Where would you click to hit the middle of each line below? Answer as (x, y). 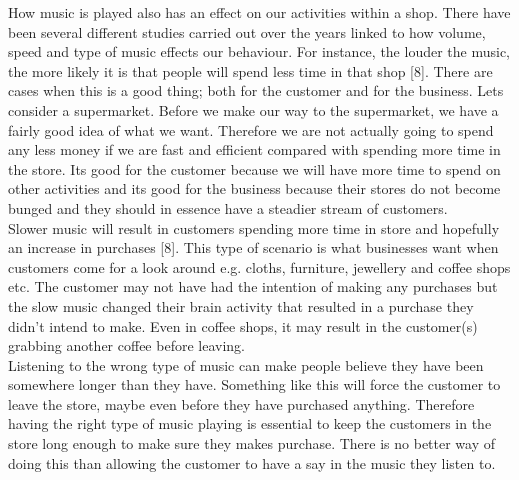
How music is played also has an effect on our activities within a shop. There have (259, 12)
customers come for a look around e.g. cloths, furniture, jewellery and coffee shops (259, 266)
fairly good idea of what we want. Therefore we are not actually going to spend (251, 129)
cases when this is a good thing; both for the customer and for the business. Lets (256, 90)
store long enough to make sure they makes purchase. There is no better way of (252, 443)
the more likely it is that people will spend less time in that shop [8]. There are (250, 70)
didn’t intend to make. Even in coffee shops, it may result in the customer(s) (243, 325)
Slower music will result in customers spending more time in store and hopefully (254, 227)
